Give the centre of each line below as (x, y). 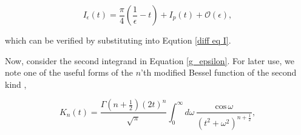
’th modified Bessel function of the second (219, 72)
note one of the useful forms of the (69, 72)
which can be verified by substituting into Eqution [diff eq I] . (118, 40)
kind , (16, 84)
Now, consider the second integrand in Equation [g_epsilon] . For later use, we (150, 60)
